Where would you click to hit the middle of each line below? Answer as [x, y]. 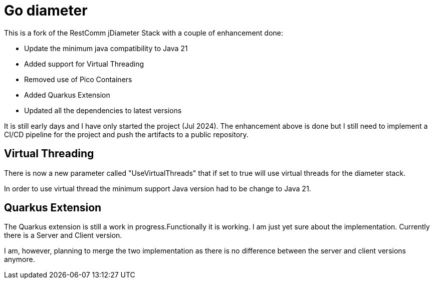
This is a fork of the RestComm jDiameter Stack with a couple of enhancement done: [144, 33]
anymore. [20, 259]
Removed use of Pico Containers [78, 79]
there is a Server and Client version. [63, 235]
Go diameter [46, 11]
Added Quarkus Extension [67, 95]
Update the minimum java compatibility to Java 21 [106, 48]
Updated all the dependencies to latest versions [103, 110]
